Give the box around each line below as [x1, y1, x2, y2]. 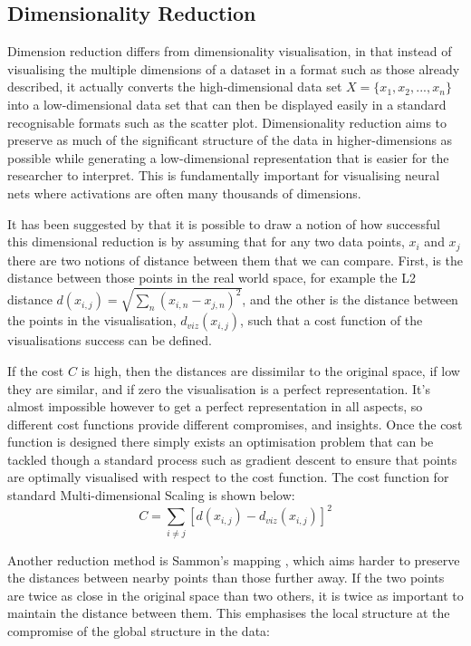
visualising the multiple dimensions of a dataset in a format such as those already [7, 59, 460, 78]
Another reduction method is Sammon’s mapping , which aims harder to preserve [7, 550, 460, 569]
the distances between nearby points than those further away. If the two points [7, 568, 445, 587]
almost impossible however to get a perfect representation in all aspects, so [7, 397, 423, 416]
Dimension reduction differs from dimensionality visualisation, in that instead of [7, 42, 452, 61]
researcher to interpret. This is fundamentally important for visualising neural [7, 166, 440, 185]
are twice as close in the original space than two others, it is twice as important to [7, 585, 464, 604]
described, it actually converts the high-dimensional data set [7, 77, 342, 96]
